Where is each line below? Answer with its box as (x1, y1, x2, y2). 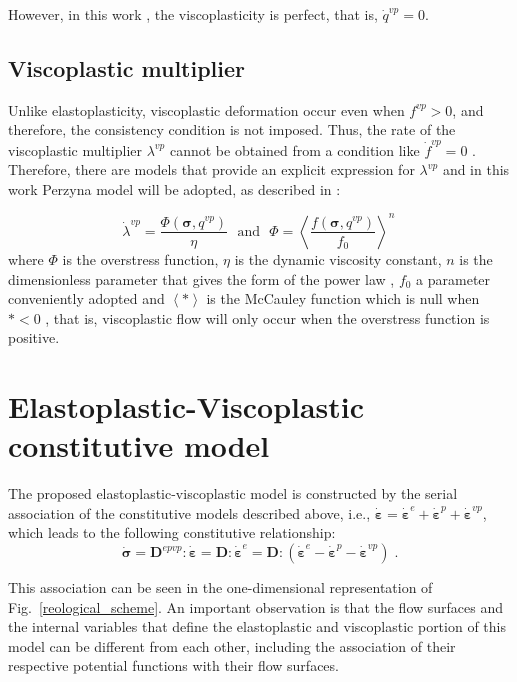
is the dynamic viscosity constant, (234, 248, 442, 269)
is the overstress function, (62, 248, 219, 269)
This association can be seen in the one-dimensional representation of (8, 577, 433, 598)
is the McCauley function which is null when (206, 288, 480, 309)
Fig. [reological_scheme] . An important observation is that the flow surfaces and (8, 596, 504, 617)
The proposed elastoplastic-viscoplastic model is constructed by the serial (8, 483, 458, 504)
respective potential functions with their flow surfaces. (8, 655, 339, 676)
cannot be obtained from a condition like (169, 139, 420, 160)
